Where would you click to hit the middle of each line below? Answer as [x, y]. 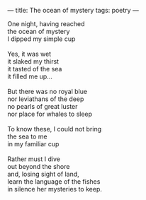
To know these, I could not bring [54, 129]
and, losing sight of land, [43, 174]
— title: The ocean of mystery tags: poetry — [73, 10]
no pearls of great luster [43, 106]
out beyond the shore [39, 166]
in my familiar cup [33, 144]
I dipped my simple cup [41, 39]
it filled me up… [30, 76]
